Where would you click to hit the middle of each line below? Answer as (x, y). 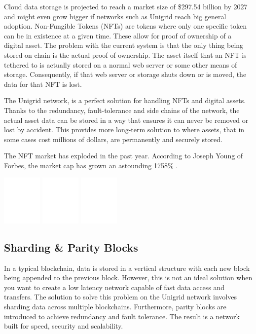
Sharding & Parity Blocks (71, 247)
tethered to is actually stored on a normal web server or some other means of (121, 64)
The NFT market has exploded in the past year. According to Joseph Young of (124, 156)
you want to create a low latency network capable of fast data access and (114, 287)
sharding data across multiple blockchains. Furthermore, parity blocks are (115, 306)
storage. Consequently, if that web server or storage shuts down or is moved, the (125, 74)
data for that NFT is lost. (43, 84)
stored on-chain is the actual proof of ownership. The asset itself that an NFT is (125, 55)
